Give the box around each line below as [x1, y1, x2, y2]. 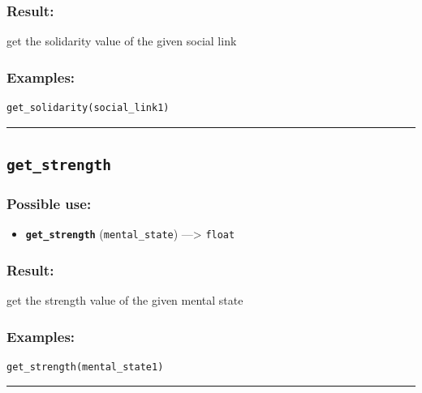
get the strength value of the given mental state [6, 292, 243, 309]
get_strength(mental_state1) [6, 361, 164, 373]
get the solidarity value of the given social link [6, 32, 237, 49]
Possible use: [6, 193, 92, 213]
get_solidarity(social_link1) [6, 102, 170, 114]
